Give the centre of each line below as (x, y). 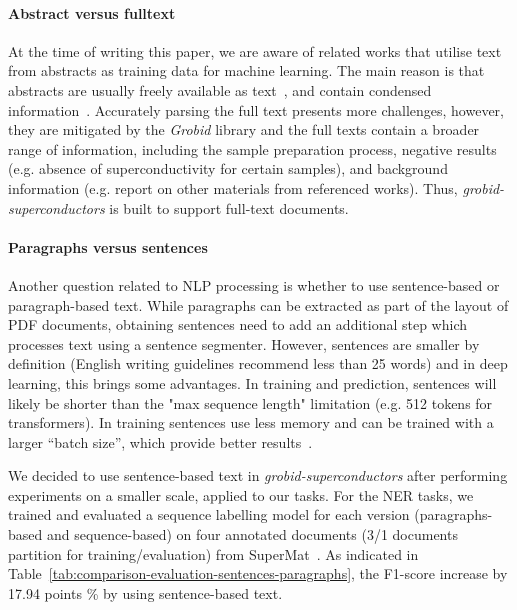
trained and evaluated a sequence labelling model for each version (209, 514)
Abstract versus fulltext (92, 12)
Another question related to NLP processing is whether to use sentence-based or (254, 284)
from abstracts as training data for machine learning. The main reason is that (246, 70)
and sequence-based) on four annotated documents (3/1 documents (252, 534)
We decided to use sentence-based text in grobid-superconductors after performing (258, 475)
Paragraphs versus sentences (108, 246)
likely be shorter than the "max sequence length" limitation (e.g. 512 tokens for (250, 402)
